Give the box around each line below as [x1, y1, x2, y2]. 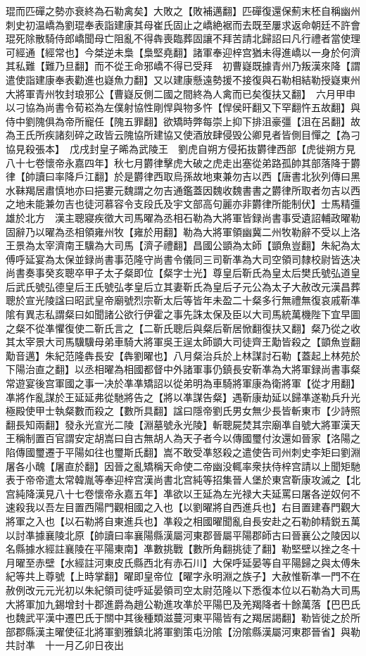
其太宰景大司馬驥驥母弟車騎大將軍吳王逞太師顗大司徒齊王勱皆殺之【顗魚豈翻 [6, 334, 360, 349]
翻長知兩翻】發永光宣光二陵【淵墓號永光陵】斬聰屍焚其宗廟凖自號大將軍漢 [6, 417, 351, 431]
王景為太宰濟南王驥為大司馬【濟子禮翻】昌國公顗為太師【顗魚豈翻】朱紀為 [6, 238, 351, 253]
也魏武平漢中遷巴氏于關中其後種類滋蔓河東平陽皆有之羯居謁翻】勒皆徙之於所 [6, 610, 360, 625]
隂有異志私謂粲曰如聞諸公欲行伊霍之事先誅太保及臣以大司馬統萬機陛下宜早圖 [6, 307, 360, 322]
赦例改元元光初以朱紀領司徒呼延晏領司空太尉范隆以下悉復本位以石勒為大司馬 [6, 582, 360, 597]
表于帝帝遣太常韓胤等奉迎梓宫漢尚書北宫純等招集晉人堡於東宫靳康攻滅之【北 [6, 472, 360, 487]
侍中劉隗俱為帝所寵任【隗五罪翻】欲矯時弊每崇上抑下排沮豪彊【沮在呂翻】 [6, 113, 351, 128]
